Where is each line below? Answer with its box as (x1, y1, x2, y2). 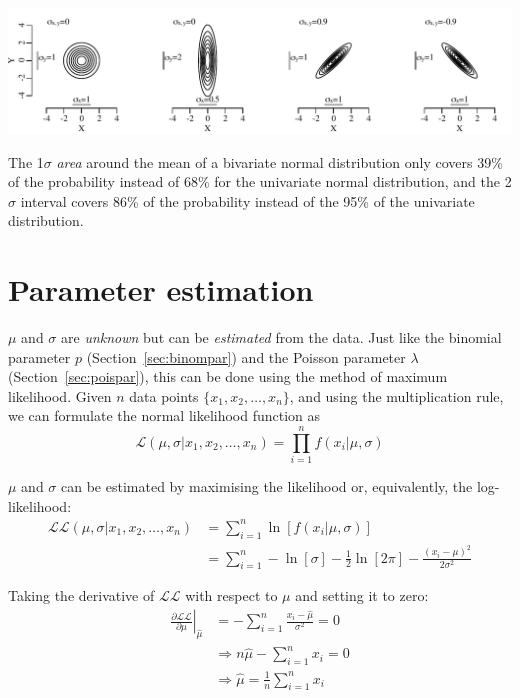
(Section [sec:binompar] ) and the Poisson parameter (86, 346, 406, 367)
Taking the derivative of (8, 585, 155, 606)
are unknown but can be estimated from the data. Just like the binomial (61, 327, 502, 348)
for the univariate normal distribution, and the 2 (214, 171, 512, 192)
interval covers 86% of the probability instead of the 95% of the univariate (20, 190, 475, 211)
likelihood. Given (8, 385, 112, 406)
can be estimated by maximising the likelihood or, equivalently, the (61, 476, 473, 497)
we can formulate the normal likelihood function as (8, 405, 321, 426)
